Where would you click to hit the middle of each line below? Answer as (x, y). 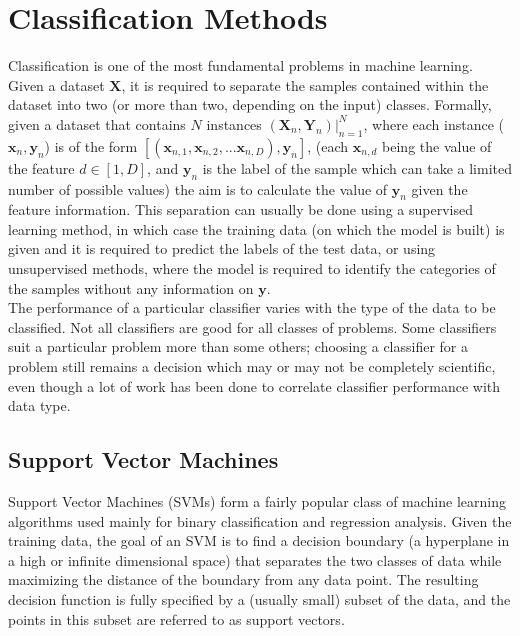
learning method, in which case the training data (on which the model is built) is (256, 228)
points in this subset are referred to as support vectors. (176, 618)
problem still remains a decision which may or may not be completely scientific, (252, 366)
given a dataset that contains (97, 123)
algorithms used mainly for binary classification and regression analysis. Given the (260, 520)
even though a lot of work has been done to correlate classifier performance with (254, 385)
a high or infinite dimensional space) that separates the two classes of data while (255, 559)
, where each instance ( (434, 123)
